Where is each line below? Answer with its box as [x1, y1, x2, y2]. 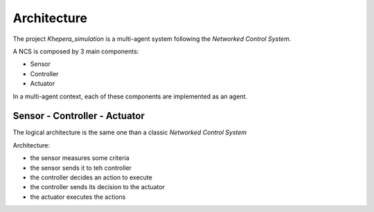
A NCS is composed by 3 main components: [12, 47, 139, 55]
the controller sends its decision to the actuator [30, 183, 166, 191]
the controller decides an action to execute [30, 173, 152, 182]
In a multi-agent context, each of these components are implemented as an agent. [12, 92, 247, 100]
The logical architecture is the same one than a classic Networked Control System [12, 128, 247, 136]
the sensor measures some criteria [30, 154, 130, 162]
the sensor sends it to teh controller [30, 164, 132, 172]
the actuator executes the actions [30, 193, 126, 201]
